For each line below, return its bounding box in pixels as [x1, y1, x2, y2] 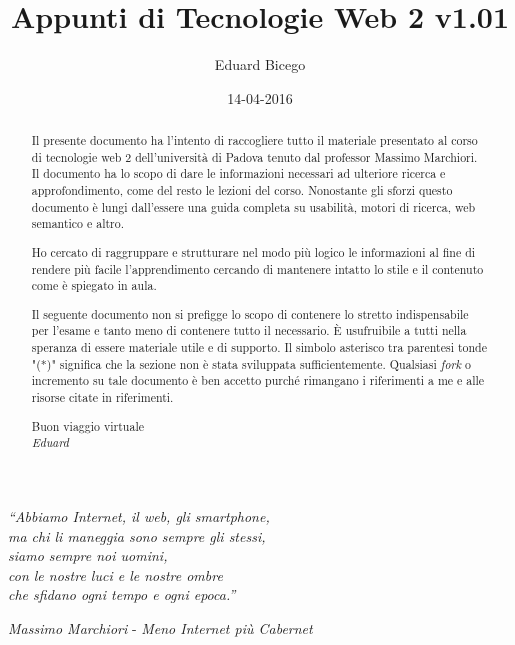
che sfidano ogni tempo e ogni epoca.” [8, 584, 236, 605]
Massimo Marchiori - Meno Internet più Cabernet [8, 617, 313, 638]
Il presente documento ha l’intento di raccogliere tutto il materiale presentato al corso [31, 132, 478, 149]
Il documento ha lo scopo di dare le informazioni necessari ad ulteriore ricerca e [31, 165, 446, 182]
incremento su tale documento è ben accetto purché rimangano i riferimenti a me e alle [31, 372, 485, 389]
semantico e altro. [31, 215, 125, 232]
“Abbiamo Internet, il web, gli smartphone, [8, 505, 270, 526]
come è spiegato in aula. [31, 277, 157, 294]
